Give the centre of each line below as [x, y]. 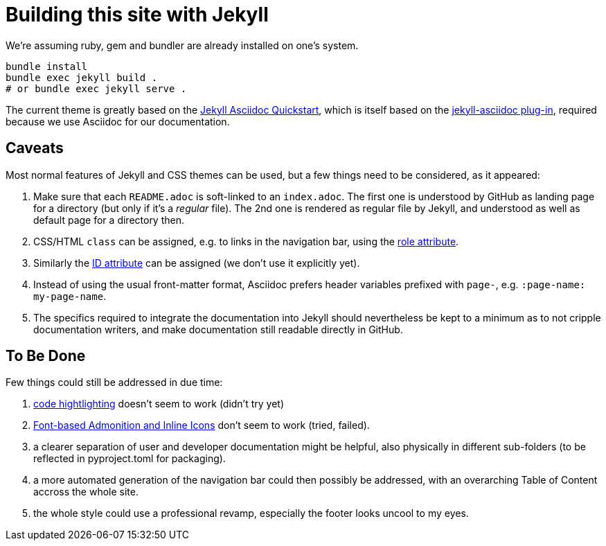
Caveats [35, 148]
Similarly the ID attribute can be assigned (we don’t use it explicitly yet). [197, 263]
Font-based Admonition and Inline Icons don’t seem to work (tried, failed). [202, 425]
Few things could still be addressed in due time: [114, 382]
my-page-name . [70, 296]
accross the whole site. [86, 492]
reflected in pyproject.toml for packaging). [130, 459]
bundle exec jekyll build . [82, 77]
